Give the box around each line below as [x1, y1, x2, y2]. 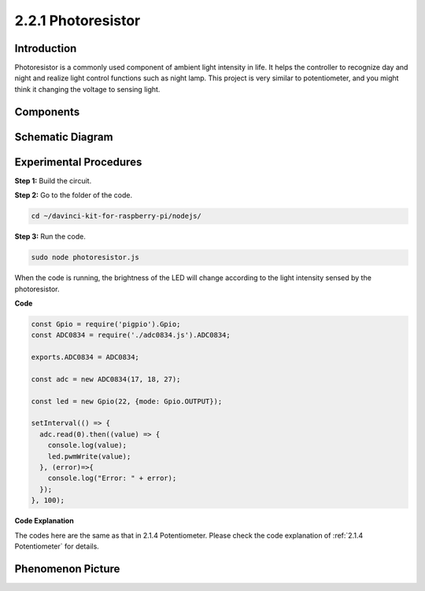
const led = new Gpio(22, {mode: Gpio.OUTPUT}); [31, 397, 223, 405]
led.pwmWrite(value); [47, 452, 131, 460]
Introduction [14, 42, 77, 55]
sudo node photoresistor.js [31, 253, 139, 262]
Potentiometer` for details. [14, 541, 100, 551]
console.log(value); [47, 441, 128, 450]
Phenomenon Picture [14, 562, 120, 575]
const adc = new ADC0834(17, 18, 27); [31, 375, 181, 383]
